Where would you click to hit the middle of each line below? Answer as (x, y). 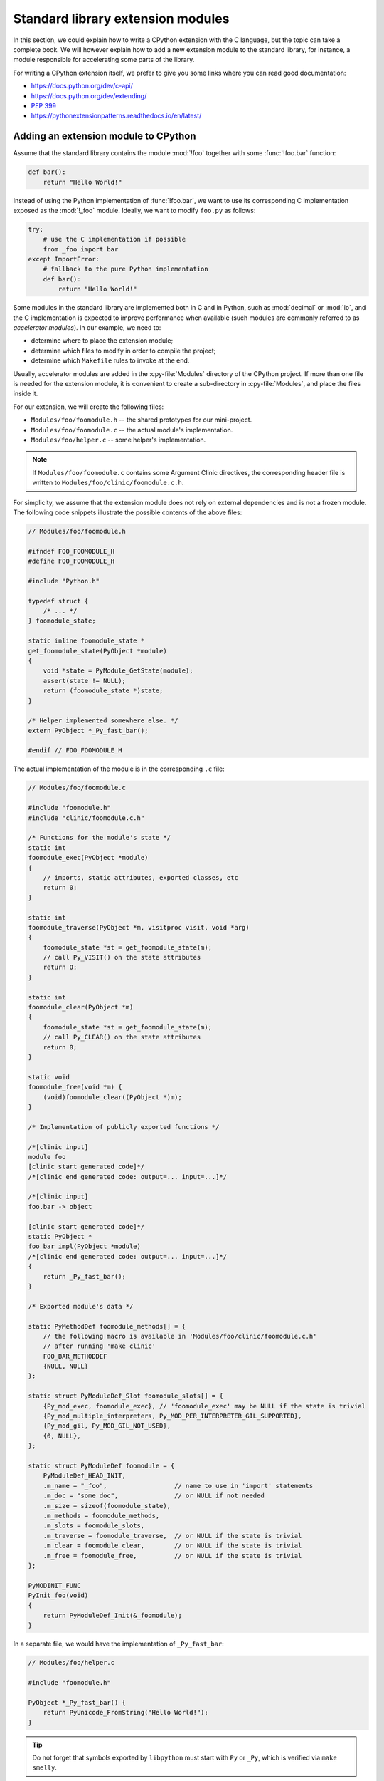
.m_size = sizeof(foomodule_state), (107, 1506)
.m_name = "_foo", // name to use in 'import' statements (178, 1486)
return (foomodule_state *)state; (103, 691)
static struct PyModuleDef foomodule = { (101, 1466)
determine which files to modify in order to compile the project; (123, 351)
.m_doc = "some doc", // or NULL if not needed (154, 1496)
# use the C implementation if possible (114, 239)
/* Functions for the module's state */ (99, 838)
